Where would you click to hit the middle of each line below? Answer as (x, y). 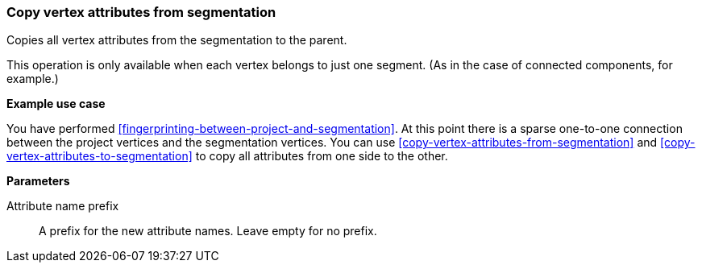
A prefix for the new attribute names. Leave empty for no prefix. (208, 231)
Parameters (38, 181)
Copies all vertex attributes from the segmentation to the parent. (177, 40)
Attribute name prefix (63, 206)
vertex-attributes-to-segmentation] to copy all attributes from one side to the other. (227, 156)
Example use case (56, 104)
